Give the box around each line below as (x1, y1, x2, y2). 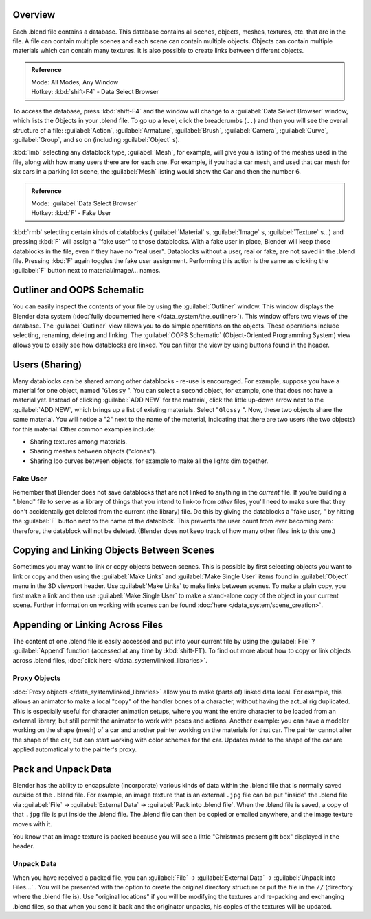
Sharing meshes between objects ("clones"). (30, 447, 157, 455)
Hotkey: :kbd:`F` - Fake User (31, 209, 111, 217)
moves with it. (12, 819, 53, 828)
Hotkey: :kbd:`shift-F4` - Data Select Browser (31, 88, 159, 96)
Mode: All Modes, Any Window (31, 78, 119, 87)
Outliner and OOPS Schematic (12, 284, 144, 296)
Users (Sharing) (12, 359, 82, 370)
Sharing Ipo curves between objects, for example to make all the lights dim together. (30, 457, 269, 465)
